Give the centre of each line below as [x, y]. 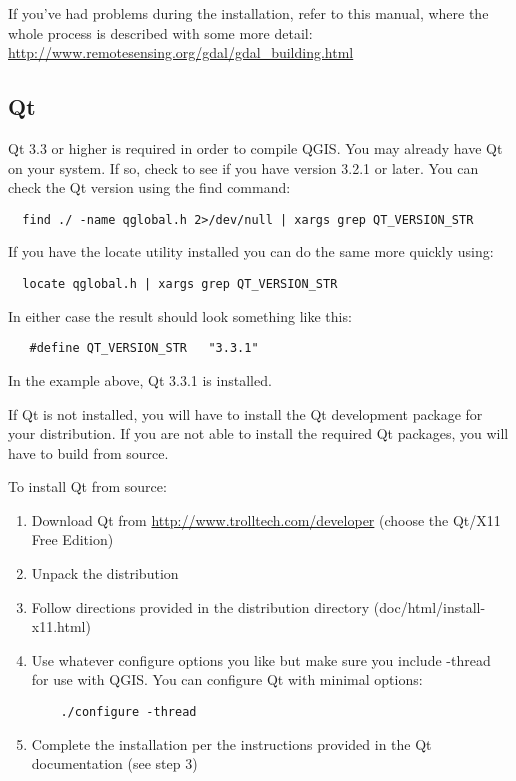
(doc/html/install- [429, 606]
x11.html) [61, 626]
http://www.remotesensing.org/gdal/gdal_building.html [181, 52]
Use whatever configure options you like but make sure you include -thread [261, 659]
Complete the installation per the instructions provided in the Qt [231, 743]
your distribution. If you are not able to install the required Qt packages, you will [258, 433]
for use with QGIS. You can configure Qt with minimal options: [227, 679]
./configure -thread [128, 712]
